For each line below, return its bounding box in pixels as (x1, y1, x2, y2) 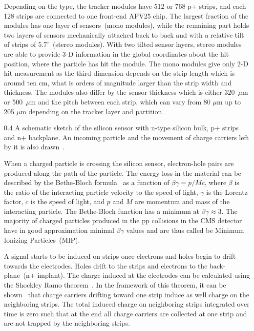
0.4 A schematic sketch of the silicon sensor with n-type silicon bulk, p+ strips (4, 123, 239, 133)
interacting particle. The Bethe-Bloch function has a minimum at (4, 206, 199, 216)
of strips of (4, 39, 36, 49)
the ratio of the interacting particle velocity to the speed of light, (4, 186, 198, 197)
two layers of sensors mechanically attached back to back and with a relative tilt (4, 29, 244, 40)
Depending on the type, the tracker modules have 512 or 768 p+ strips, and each (4, 1, 246, 11)
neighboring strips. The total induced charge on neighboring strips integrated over (4, 299, 250, 309)
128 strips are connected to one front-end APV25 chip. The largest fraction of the (4, 10, 249, 21)
